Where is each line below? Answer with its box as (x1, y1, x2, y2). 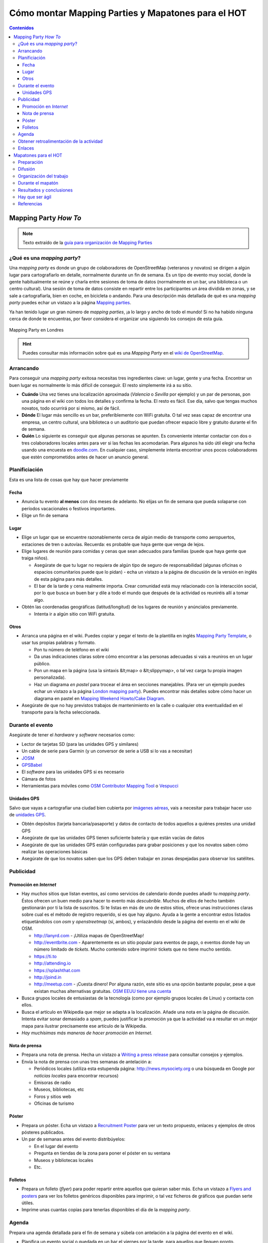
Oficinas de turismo (34, 1100, 74, 1106)
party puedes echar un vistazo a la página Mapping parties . (9, 300, 132, 306)
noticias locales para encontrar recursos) (34, 1072, 119, 1078)
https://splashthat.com (34, 967, 80, 973)
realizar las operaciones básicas (21, 848, 88, 855)
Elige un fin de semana (21, 512, 68, 518)
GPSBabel (21, 762, 42, 768)
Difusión (18, 166, 35, 172)
